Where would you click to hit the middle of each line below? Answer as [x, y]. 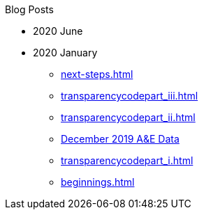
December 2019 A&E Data [120, 139]
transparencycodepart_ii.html [128, 117]
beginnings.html [98, 182]
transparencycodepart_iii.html [130, 96]
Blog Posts [29, 9]
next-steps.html [97, 74]
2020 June [58, 31]
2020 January [65, 53]
